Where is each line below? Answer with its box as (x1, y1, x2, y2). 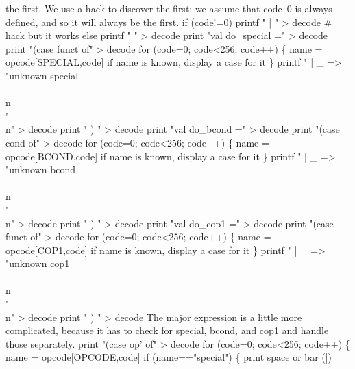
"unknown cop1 (5, 256, 70, 270)
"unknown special (5, 68, 79, 82)
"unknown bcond (5, 162, 76, 177)
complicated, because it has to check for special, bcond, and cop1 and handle (5, 323, 329, 338)
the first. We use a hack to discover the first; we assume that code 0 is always (5, 1, 332, 15)
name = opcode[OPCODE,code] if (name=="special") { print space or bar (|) (5, 350, 332, 364)
